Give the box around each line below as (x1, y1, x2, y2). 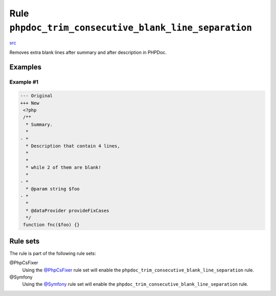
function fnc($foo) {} (23, 222, 80, 228)
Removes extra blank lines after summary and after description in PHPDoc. (9, 49, 167, 55)
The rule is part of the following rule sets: (9, 250, 97, 256)
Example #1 (9, 78, 38, 86)
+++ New (20, 100, 39, 106)
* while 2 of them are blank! (26, 164, 102, 171)
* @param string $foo (26, 186, 80, 192)
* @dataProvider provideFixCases (26, 207, 109, 214)
